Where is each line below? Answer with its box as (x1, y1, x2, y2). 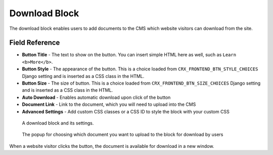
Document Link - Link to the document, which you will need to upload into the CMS (22, 101, 196, 107)
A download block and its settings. (22, 120, 94, 126)
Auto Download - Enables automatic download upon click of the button (22, 94, 171, 100)
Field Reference (9, 38, 60, 47)
